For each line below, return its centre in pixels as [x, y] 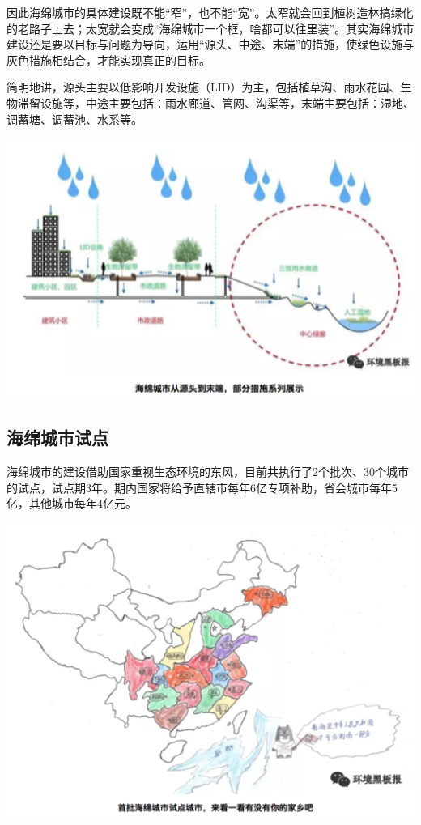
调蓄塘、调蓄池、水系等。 [74, 119]
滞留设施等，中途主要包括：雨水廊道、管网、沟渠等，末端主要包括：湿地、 [216, 102]
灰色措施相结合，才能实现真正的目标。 [108, 60]
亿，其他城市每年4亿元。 [72, 503]
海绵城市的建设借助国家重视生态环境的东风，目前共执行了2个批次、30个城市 [208, 472]
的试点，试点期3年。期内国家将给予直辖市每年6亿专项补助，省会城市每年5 [202, 487]
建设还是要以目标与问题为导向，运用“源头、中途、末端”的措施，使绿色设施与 [210, 44]
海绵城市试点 [57, 438]
